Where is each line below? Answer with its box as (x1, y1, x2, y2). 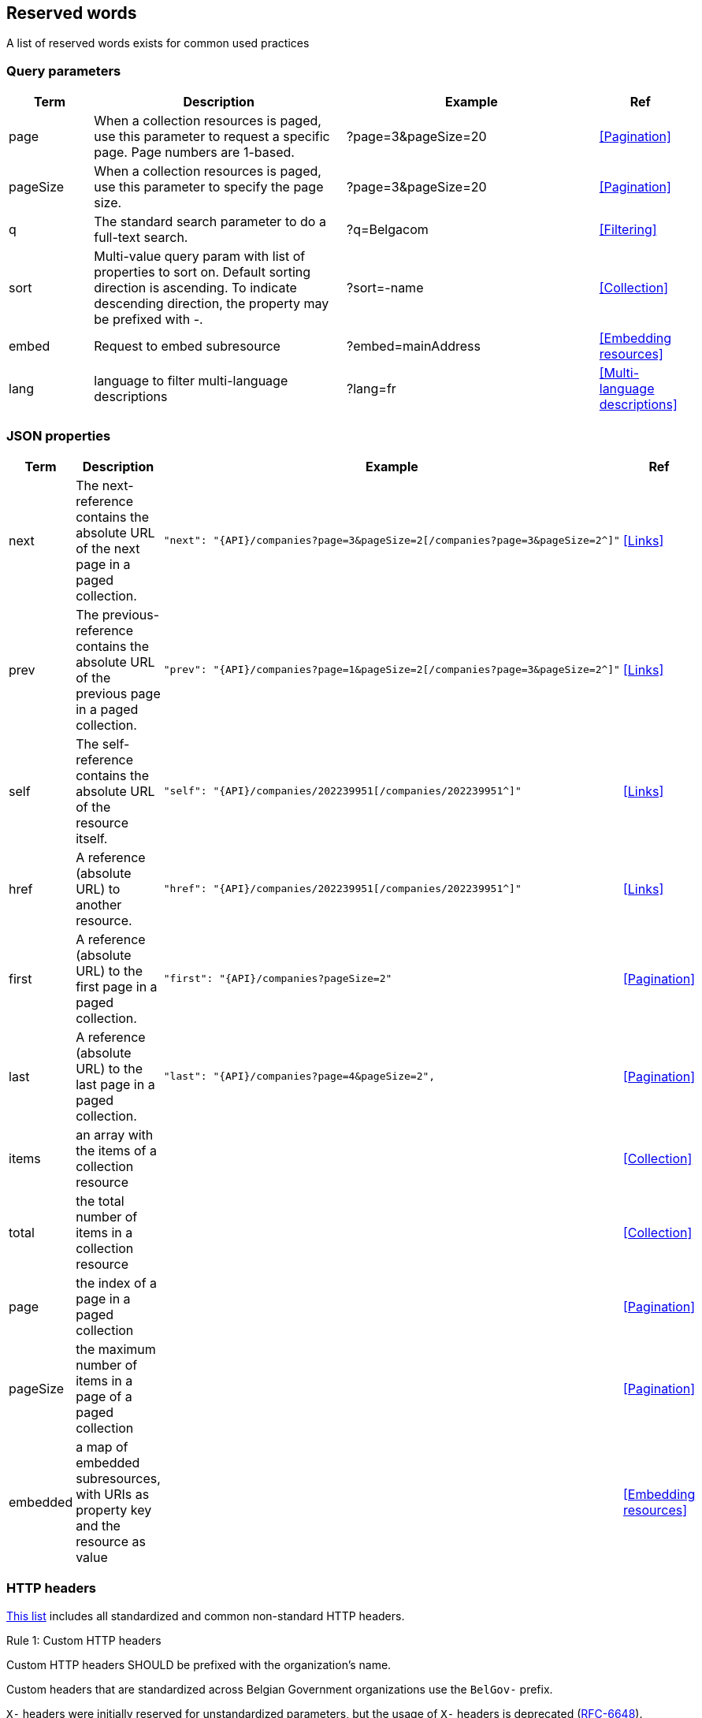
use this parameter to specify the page (94, 179, 324, 195)
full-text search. (94, 229, 188, 246)
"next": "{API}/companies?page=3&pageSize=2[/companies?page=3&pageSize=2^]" (163, 534, 620, 547)
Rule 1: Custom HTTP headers (6, 1633, 162, 1647)
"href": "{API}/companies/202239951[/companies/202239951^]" (163, 883, 522, 895)
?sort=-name (347, 280, 424, 296)
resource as (76, 1533, 146, 1549)
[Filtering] (599, 221, 657, 238)
